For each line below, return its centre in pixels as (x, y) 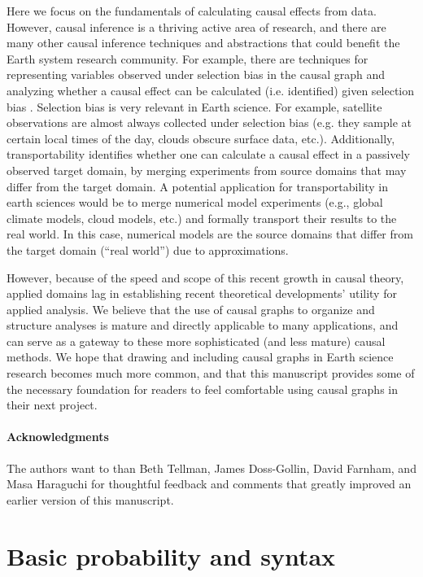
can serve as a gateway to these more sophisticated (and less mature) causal (196, 341)
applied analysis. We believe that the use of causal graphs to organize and (191, 309)
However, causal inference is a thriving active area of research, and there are (196, 26)
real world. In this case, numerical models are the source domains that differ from (210, 234)
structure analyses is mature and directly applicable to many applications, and (203, 325)
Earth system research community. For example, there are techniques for (188, 58)
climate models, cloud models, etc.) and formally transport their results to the (202, 218)
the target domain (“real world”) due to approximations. (148, 249)
